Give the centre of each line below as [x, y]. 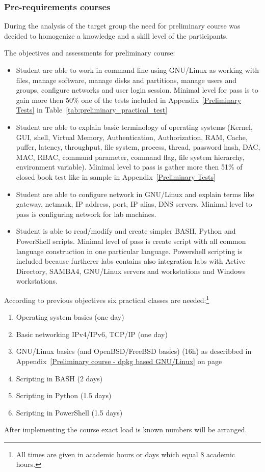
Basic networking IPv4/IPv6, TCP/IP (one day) [92, 334]
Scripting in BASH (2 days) [59, 378]
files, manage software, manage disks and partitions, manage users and [126, 80]
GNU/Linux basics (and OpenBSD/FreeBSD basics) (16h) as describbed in [134, 351]
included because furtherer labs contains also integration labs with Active [131, 261]
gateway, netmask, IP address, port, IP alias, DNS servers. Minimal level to [134, 204]
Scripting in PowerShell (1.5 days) [69, 412]
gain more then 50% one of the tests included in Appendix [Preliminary [128, 100]
